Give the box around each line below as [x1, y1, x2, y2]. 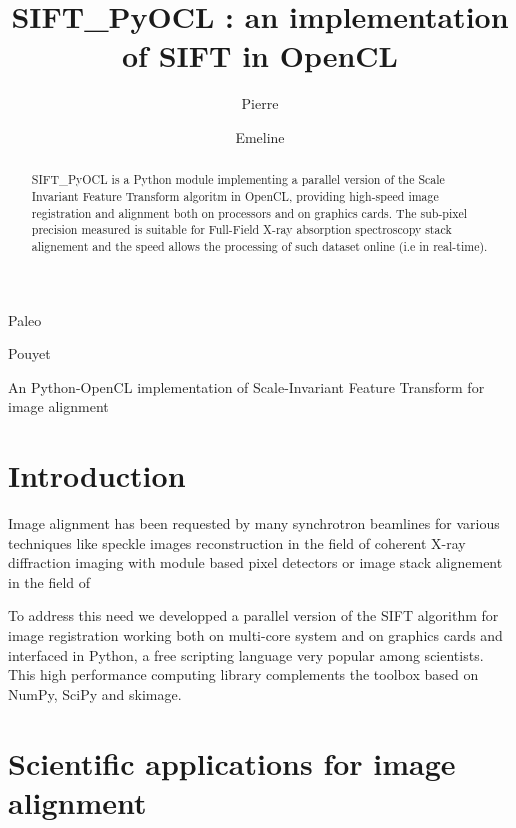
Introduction [8, 455, 186, 496]
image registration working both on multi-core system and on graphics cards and [8, 625, 503, 646]
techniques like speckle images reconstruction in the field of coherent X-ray [8, 532, 466, 553]
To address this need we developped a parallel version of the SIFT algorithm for [8, 605, 499, 626]
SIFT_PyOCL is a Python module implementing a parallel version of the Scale [31, 171, 445, 188]
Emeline [235, 126, 285, 147]
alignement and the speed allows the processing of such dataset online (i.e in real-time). [31, 237, 488, 254]
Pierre [241, 93, 279, 114]
